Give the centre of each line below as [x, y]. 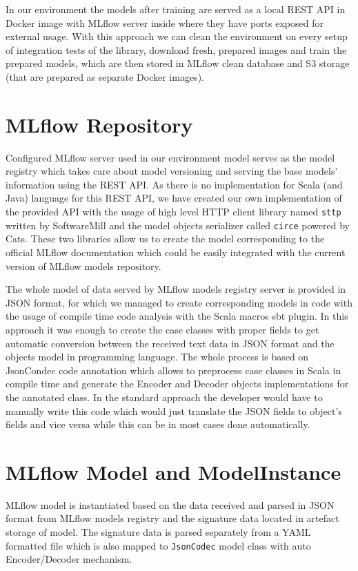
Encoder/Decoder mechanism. [69, 559]
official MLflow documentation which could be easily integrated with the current [176, 252]
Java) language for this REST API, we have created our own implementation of [174, 198]
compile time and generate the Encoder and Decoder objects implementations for [177, 384]
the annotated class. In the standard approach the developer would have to [164, 397]
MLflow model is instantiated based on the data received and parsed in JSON [170, 504]
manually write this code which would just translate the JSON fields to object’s [174, 410]
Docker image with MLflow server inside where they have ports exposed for [165, 22]
